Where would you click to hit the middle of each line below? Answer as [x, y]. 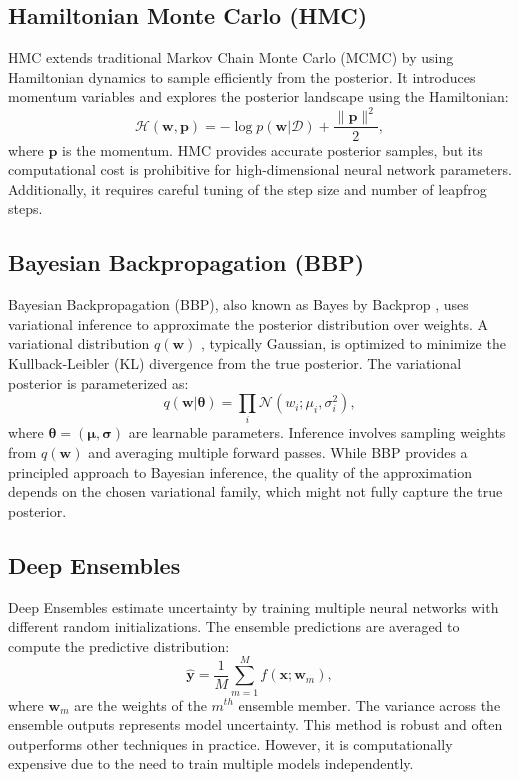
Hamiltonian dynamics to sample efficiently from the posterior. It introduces [242, 76]
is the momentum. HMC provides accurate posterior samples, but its [272, 149]
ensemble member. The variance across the [369, 704]
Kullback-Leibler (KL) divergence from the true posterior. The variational [235, 362]
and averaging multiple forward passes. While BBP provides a [278, 452]
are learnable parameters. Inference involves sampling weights [317, 432]
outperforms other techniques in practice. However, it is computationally [230, 743]
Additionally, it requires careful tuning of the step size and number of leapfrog [247, 188]
